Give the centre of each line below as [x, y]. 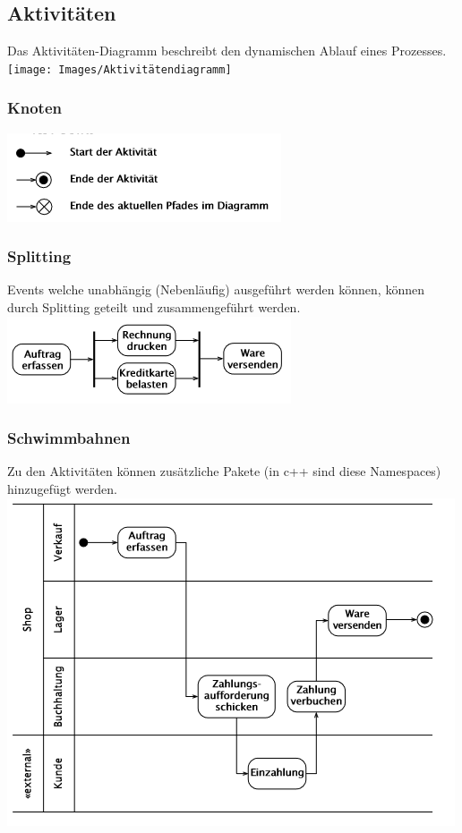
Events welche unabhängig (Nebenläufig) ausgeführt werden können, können [216, 289]
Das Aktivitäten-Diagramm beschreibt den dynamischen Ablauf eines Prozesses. [227, 51]
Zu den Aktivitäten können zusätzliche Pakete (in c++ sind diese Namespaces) [224, 471]
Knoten [34, 108]
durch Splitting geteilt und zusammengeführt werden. [154, 307]
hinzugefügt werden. [62, 489]
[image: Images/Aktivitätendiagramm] [120, 69]
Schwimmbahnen [69, 438]
